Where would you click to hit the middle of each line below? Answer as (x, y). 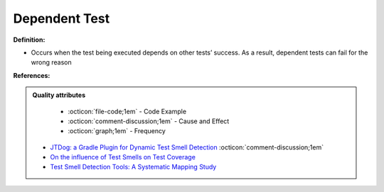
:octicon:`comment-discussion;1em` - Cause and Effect (149, 121)
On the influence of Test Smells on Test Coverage (123, 157)
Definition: (29, 40)
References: (32, 75)
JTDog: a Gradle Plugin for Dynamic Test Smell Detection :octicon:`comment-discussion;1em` (187, 147)
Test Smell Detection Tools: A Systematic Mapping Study (133, 167)
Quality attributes (59, 95)
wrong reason (51, 62)
